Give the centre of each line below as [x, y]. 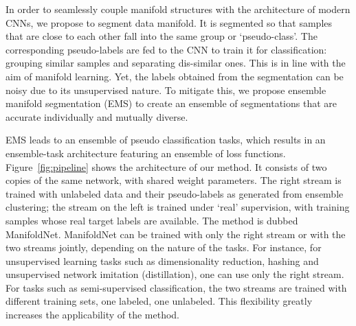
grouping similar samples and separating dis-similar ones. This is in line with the [176, 63]
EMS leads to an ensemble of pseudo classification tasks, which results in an [166, 140]
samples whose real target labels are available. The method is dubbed [152, 220]
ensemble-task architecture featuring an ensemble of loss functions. [146, 153]
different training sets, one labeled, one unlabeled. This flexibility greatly [159, 301]
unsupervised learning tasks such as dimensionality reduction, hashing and [162, 260]
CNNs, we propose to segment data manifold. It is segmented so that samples [169, 22]
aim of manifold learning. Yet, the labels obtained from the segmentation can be [175, 76]
